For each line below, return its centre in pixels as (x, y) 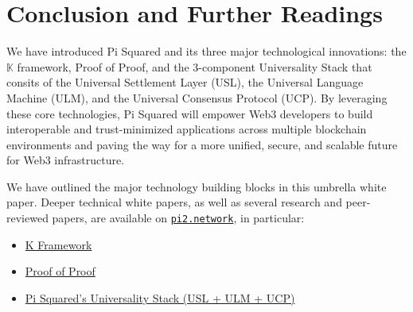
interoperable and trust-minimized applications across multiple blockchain (187, 129)
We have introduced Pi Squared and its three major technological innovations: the (206, 51)
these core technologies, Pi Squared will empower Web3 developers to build (190, 113)
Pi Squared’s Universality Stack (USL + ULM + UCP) (160, 297)
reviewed (27, 218)
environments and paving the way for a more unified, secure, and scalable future (202, 144)
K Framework (58, 244)
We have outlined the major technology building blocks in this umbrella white (197, 186)
